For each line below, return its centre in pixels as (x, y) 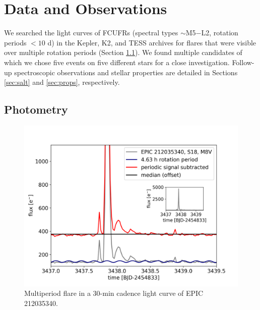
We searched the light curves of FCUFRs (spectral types (91, 33)
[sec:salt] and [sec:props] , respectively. (62, 82)
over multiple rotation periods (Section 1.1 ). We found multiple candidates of (123, 52)
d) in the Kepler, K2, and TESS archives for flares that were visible (152, 42)
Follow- (243, 62)
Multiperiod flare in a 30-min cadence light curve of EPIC (114, 293)
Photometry (36, 109)
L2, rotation (220, 33)
